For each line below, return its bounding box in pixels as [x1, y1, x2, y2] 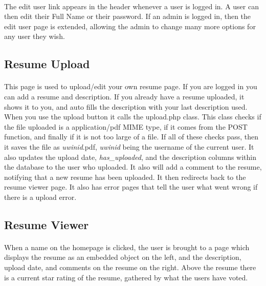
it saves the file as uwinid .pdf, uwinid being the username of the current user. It [4, 141, 254, 152]
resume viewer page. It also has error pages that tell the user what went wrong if [4, 181, 258, 192]
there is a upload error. [4, 191, 77, 202]
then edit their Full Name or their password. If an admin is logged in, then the [4, 11, 251, 22]
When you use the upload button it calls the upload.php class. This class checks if [4, 111, 261, 122]
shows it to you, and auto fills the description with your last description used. [4, 101, 248, 112]
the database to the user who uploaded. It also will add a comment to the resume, [4, 161, 262, 172]
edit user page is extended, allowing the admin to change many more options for [4, 21, 256, 31]
